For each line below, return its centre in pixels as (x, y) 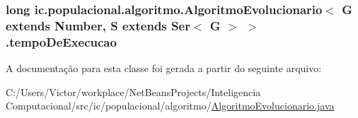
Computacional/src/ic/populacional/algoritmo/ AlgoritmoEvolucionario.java (170, 106)
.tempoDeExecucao (61, 41)
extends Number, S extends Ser (98, 25)
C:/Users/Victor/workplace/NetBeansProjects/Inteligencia (133, 92)
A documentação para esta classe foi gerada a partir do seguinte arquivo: (164, 68)
